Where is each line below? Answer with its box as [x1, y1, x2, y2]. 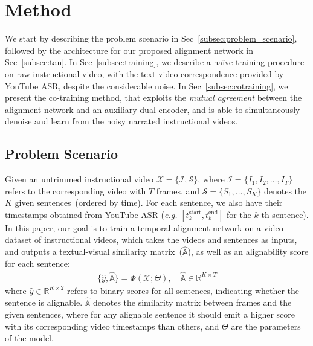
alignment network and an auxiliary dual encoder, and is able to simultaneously [5, 103, 300, 115]
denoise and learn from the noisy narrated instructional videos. [5, 115, 238, 127]
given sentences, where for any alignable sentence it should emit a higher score [5, 308, 295, 321]
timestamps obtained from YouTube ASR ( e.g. [5, 208, 178, 220]
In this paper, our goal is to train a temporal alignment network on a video [5, 221, 283, 234]
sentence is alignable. [5, 296, 83, 309]
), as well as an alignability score [187, 245, 309, 258]
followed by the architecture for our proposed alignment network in [5, 43, 253, 56]
